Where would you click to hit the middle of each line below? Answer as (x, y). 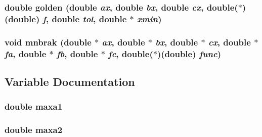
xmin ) (149, 18)
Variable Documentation (70, 81)
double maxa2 (34, 130)
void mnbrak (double (48, 42)
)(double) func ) (189, 53)
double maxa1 (34, 106)
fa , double (26, 53)
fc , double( (131, 53)
